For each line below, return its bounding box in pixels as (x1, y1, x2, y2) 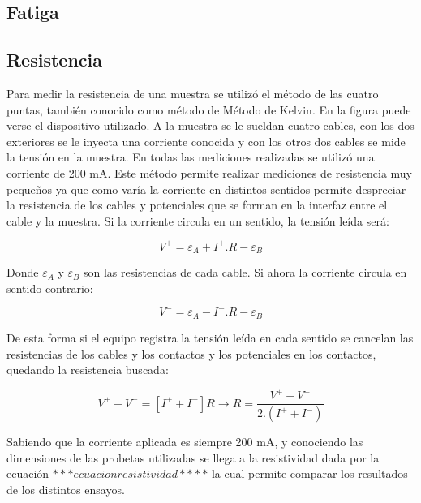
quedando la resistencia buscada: (6, 361, 169, 378)
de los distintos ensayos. (6, 480, 125, 497)
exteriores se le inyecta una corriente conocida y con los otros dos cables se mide (6, 132, 406, 149)
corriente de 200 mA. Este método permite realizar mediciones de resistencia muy (6, 164, 412, 181)
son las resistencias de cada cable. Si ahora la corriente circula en (83, 264, 407, 281)
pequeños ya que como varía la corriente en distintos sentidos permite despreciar (6, 180, 406, 197)
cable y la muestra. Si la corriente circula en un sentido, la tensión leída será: (6, 212, 389, 229)
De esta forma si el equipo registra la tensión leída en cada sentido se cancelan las (6, 329, 414, 346)
